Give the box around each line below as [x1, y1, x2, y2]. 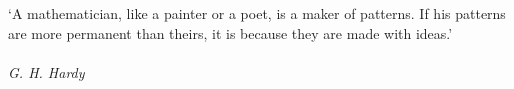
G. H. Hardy [8, 61, 85, 82]
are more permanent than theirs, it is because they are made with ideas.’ [8, 22, 453, 43]
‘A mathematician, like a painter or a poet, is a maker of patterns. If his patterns [8, 3, 506, 23]
